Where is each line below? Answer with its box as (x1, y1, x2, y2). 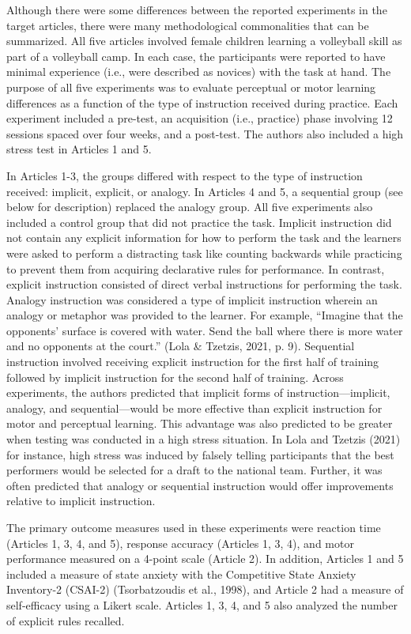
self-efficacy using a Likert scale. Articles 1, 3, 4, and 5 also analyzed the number (6, 596, 398, 613)
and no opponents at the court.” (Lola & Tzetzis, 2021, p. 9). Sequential (6, 338, 355, 354)
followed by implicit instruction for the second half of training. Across (6, 368, 344, 385)
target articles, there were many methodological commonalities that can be (6, 17, 369, 33)
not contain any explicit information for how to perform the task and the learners (6, 229, 402, 246)
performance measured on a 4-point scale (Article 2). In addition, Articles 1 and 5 (6, 550, 404, 567)
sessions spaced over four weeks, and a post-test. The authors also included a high (6, 125, 404, 142)
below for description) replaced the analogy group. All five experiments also (6, 198, 373, 215)
